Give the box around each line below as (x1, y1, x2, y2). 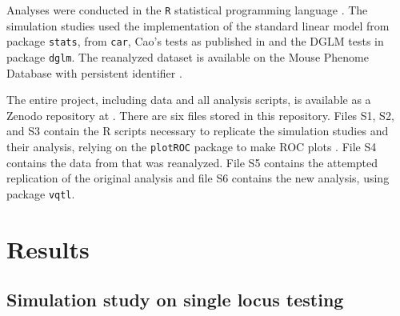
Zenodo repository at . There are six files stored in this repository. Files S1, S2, (6, 106, 394, 123)
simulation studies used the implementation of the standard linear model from (6, 17, 390, 34)
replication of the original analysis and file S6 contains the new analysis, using (6, 170, 390, 186)
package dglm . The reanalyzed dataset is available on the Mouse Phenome (6, 48, 369, 65)
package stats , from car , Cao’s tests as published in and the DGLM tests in (6, 33, 384, 50)
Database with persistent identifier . (6, 64, 182, 81)
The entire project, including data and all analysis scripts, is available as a (6, 91, 371, 108)
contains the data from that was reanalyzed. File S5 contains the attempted (6, 154, 378, 170)
